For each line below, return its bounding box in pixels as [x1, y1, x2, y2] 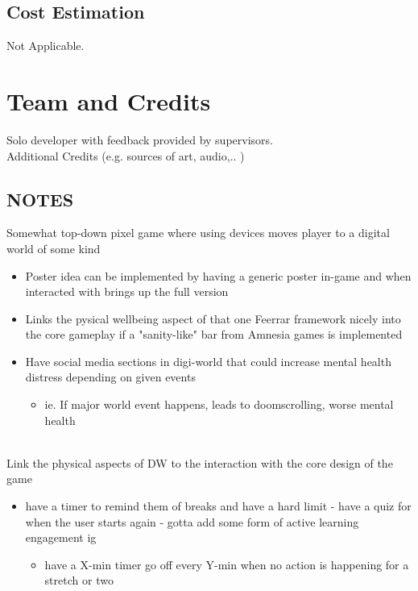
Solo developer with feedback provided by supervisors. [6, 131, 273, 148]
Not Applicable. [6, 37, 85, 54]
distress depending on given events [25, 368, 196, 385]
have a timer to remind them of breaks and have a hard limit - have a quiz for [25, 497, 412, 514]
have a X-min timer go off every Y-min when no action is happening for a [44, 556, 409, 572]
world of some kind [6, 239, 101, 256]
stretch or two [44, 572, 114, 589]
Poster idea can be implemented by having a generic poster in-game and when [25, 267, 412, 284]
